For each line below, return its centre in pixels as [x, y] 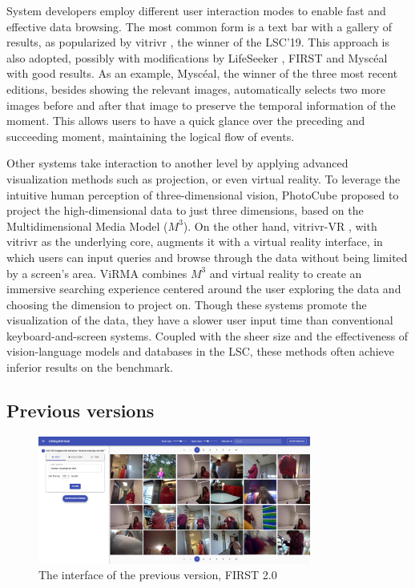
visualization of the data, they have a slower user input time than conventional [200, 320]
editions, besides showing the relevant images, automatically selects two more [196, 89]
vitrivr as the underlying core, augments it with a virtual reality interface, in [195, 242]
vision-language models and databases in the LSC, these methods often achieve [201, 351]
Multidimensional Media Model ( [87, 226]
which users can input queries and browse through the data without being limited [207, 257]
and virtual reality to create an [286, 273]
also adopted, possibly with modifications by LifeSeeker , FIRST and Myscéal [197, 57]
